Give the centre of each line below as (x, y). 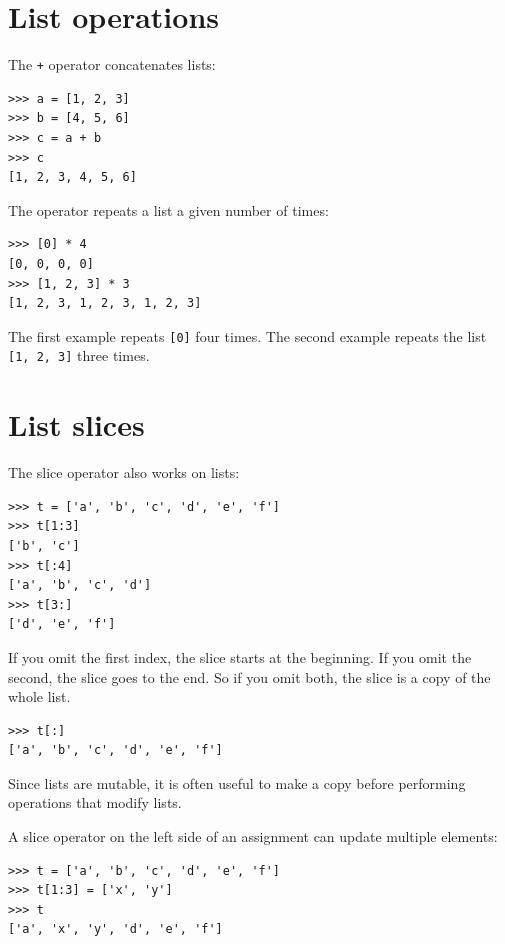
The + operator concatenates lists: (112, 64)
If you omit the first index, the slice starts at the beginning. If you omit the (240, 656)
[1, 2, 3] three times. (79, 355)
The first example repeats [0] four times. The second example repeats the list (247, 335)
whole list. (39, 696)
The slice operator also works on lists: (124, 472)
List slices (76, 424)
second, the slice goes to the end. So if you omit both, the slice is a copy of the (249, 676)
